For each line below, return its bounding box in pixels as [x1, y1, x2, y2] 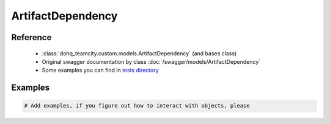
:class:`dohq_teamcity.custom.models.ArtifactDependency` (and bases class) [42, 49, 237, 57]
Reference [11, 32, 52, 43]
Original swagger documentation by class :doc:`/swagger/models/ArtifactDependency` [42, 58, 261, 65]
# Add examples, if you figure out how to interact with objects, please [24, 102, 250, 109]
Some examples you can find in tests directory [42, 67, 159, 74]
